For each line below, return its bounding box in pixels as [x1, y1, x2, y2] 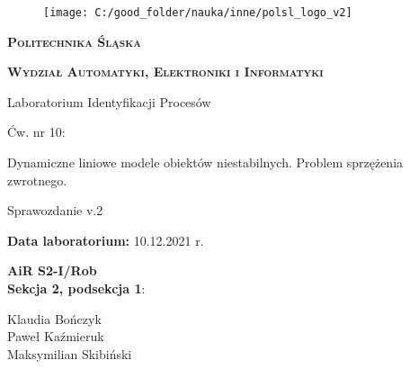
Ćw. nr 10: [7, 122, 66, 141]
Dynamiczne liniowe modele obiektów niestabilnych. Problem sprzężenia [7, 153, 404, 172]
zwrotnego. [7, 170, 67, 189]
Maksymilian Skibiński [7, 344, 132, 363]
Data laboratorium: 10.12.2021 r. [7, 230, 204, 249]
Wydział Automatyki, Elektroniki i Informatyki [7, 62, 324, 81]
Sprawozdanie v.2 [7, 201, 103, 220]
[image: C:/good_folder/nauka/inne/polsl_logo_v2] [43, 6, 352, 19]
